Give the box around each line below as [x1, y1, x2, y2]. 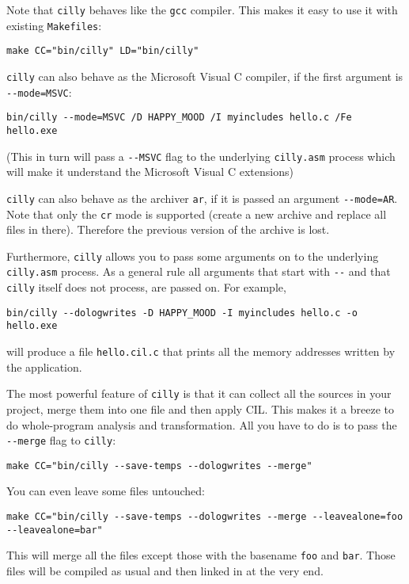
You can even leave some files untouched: [6, 483, 205, 499]
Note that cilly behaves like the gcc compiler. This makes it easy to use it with [6, 2, 398, 17]
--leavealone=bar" [6, 524, 103, 536]
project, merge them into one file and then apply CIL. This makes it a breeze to [6, 400, 395, 417]
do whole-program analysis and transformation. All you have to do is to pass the [6, 416, 397, 433]
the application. [6, 358, 82, 375]
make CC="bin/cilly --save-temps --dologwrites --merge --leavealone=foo [6, 511, 403, 523]
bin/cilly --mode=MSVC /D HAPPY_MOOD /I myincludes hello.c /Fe [6, 112, 352, 124]
